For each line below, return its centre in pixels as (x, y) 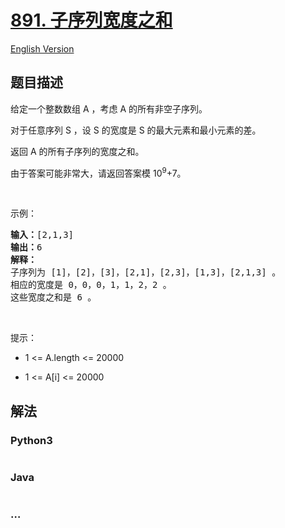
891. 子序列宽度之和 (91, 20)
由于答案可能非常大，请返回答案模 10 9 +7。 (98, 172)
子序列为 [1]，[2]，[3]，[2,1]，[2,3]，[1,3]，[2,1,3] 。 (146, 272)
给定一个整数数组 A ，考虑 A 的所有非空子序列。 (109, 108)
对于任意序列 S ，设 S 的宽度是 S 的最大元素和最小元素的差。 (136, 130)
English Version (42, 48)
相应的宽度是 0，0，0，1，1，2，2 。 (91, 285)
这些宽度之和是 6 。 (53, 297)
